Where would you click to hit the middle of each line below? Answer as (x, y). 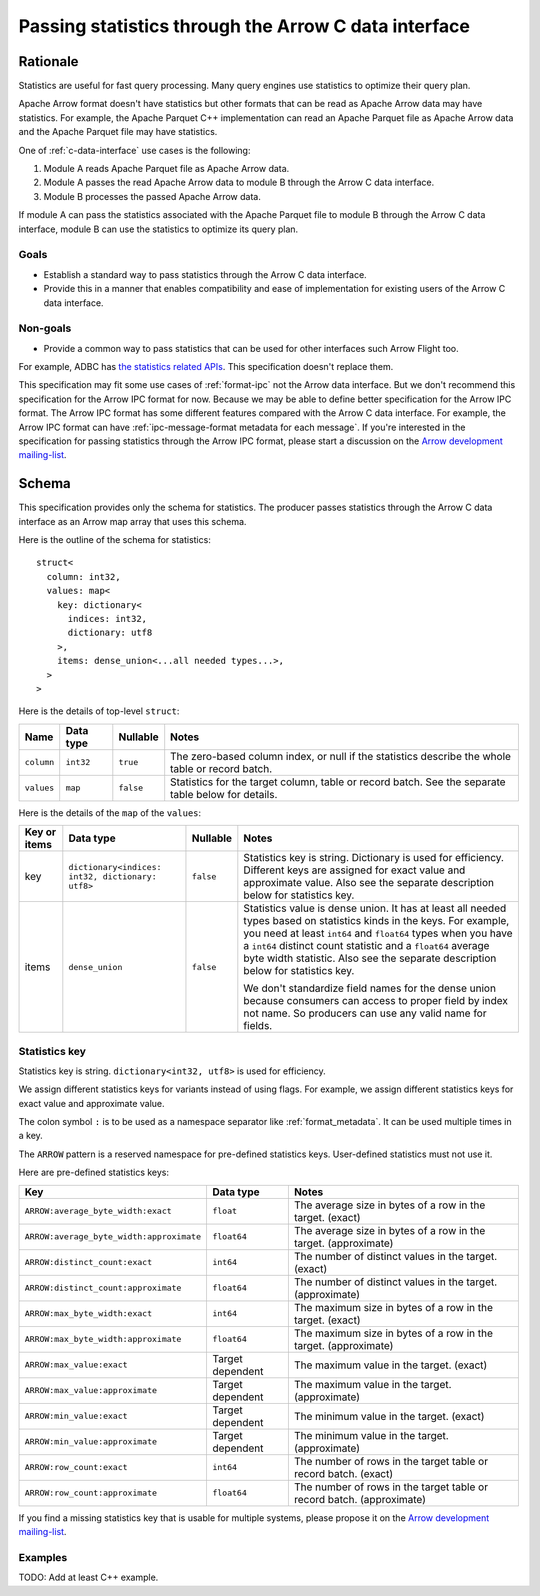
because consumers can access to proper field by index (376, 1001)
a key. (31, 1136)
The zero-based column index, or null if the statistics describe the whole (341, 756)
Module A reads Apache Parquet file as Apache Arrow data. (166, 169)
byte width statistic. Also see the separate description (370, 958)
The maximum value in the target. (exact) (390, 1365)
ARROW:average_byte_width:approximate (113, 1236)
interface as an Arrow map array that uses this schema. (132, 521)
